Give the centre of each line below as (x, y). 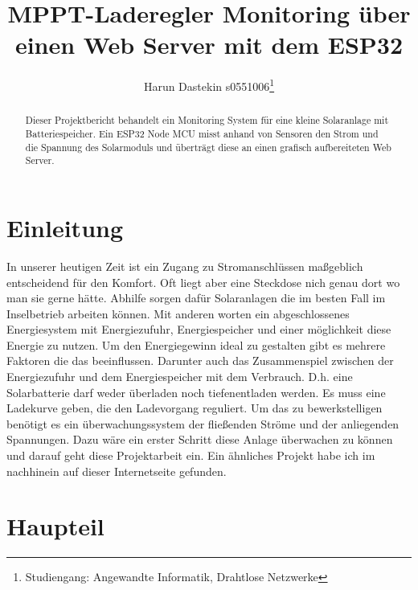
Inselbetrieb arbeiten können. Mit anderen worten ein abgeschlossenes (178, 313)
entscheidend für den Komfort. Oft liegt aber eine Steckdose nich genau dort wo (203, 282)
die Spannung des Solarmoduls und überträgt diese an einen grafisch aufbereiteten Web (208, 147)
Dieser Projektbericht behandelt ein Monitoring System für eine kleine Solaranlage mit (207, 120)
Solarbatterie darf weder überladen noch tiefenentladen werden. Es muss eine (196, 392)
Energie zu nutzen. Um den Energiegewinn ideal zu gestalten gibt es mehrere (196, 344)
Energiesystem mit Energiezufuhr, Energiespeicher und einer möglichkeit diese (199, 329)
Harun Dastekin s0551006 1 (209, 85)
